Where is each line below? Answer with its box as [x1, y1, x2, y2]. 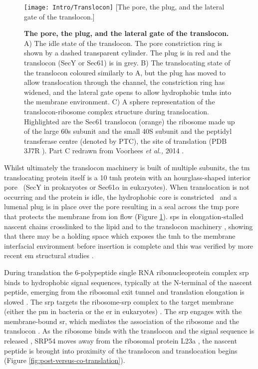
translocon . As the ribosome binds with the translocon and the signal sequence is [4, 326, 255, 336]
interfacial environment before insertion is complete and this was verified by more [4, 240, 254, 251]
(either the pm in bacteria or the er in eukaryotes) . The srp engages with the [4, 306, 242, 317]
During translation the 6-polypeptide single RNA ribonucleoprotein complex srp [4, 267, 249, 277]
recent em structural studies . [4, 250, 94, 261]
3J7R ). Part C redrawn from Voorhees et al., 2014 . [24, 145, 184, 156]
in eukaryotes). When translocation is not [122, 182, 250, 192]
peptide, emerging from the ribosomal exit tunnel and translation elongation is [4, 287, 245, 297]
